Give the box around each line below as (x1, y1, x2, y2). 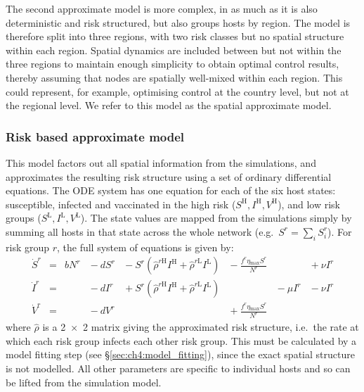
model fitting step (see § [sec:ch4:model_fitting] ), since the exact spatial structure (6, 347, 355, 362)
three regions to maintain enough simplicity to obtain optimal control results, (6, 56, 339, 71)
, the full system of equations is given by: (57, 239, 234, 254)
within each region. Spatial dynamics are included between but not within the (6, 42, 342, 57)
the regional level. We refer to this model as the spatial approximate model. (6, 98, 332, 113)
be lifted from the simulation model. (6, 374, 162, 389)
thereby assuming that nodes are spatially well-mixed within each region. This (6, 70, 343, 84)
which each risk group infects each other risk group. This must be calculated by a (6, 333, 357, 348)
